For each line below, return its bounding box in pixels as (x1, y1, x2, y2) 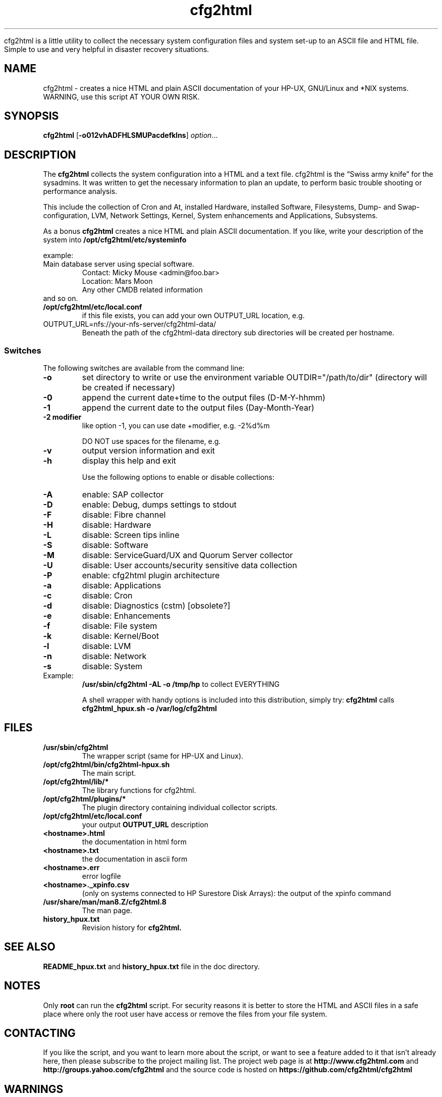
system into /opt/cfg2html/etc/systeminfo (43, 235, 187, 244)
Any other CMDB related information (82, 285, 203, 294)
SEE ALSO (4, 940, 56, 954)
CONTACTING (4, 1026, 76, 1039)
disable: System (82, 661, 143, 672)
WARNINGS (4, 1082, 64, 1095)
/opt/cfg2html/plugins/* (43, 794, 126, 803)
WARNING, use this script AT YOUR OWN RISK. (43, 92, 200, 101)
